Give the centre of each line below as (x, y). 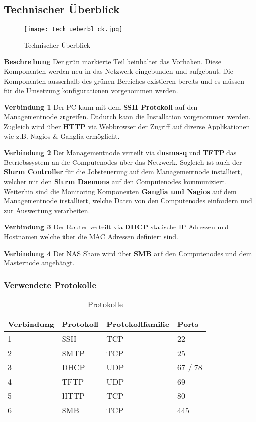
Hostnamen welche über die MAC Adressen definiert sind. (91, 236)
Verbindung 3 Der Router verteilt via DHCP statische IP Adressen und (116, 227)
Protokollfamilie (138, 324)
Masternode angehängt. (39, 263)
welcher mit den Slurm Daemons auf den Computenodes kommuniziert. (115, 181)
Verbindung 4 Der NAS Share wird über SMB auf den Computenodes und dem (128, 253)
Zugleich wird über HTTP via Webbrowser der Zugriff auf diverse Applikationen (127, 126)
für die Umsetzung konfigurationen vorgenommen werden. (91, 90)
